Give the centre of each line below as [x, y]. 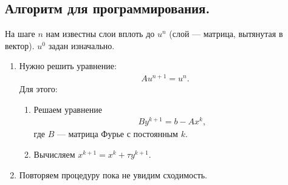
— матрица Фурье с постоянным [117, 134]
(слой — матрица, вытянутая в [226, 34]
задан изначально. [81, 45]
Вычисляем [54, 154]
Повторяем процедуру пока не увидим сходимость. [113, 174]
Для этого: [38, 89]
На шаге [20, 34]
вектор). [20, 45]
